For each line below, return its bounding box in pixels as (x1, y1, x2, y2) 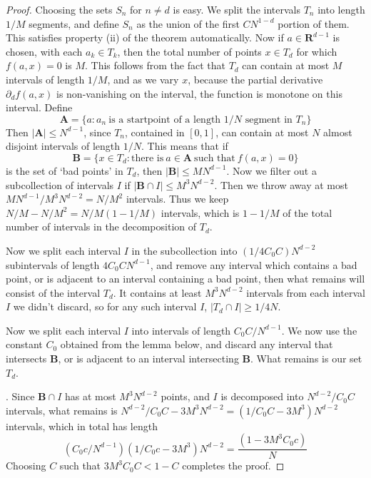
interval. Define (6, 100, 73, 115)
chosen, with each (6, 44, 83, 59)
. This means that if (141, 138, 228, 153)
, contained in (124, 124, 185, 139)
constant (6, 337, 43, 352)
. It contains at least (113, 285, 202, 300)
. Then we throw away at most (214, 177, 348, 192)
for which (296, 44, 337, 59)
